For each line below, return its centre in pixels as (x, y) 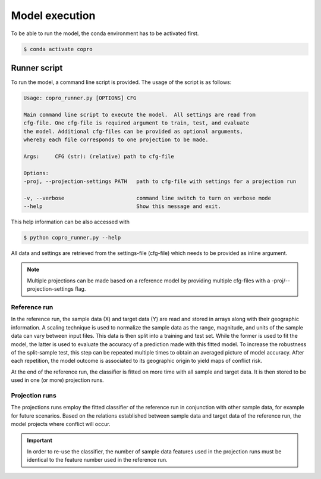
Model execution (53, 15)
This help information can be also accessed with (70, 222)
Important (40, 440)
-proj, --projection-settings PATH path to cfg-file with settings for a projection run (160, 181)
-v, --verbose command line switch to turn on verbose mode (147, 198)
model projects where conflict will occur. (61, 424)
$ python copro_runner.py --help (72, 238)
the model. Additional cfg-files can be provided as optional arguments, (133, 131)
